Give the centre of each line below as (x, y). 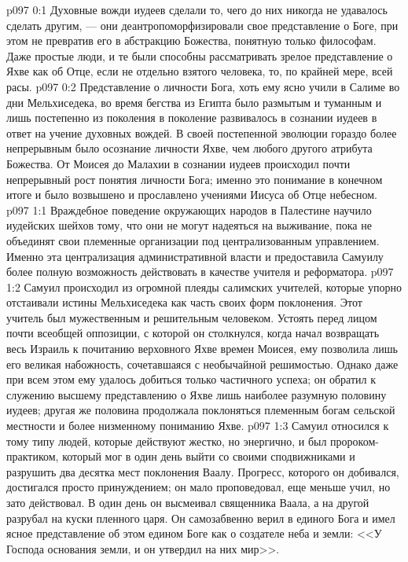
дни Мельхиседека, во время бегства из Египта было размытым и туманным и (194, 102)
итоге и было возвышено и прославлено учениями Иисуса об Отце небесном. (192, 195)
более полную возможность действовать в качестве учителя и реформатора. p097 (200, 272)
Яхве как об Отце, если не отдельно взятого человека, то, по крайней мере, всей (200, 71)
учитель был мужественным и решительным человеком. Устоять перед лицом (192, 317)
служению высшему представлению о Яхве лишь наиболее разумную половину (197, 394)
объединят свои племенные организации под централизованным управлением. (193, 240)
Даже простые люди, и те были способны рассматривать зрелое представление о (200, 55)
